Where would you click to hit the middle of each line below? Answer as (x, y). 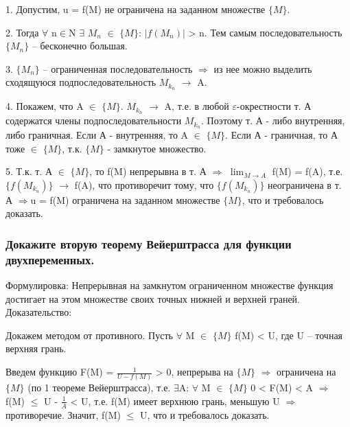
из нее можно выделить (263, 68)
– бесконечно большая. (80, 46)
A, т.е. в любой (197, 106)
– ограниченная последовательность (118, 68)
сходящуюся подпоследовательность (81, 82)
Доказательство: (39, 312)
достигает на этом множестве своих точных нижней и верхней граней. (153, 298)
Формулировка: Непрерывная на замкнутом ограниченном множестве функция (170, 285)
